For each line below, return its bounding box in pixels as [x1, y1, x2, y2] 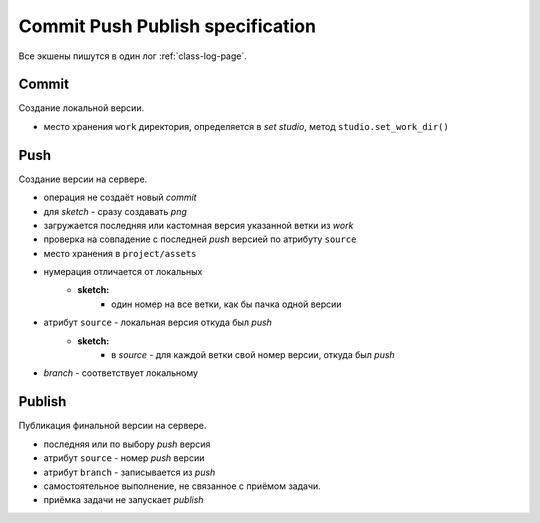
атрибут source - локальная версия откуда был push [43, 316, 272, 329]
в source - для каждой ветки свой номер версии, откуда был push [111, 349, 395, 361]
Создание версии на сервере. [18, 173, 148, 185]
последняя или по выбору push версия [43, 438, 211, 450]
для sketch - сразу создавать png [43, 205, 187, 217]
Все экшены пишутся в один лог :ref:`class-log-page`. [18, 50, 247, 62]
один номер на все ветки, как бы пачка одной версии [111, 298, 342, 310]
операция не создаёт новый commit [43, 191, 197, 204]
